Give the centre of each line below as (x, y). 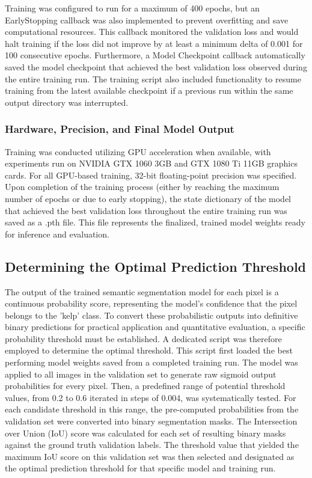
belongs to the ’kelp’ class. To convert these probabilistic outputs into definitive (151, 315)
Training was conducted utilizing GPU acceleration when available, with (138, 151)
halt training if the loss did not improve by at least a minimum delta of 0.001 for (154, 43)
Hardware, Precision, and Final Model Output (120, 129)
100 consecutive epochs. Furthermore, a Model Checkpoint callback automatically (155, 55)
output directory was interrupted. (67, 102)
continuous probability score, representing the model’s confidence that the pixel (151, 303)
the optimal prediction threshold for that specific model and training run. (140, 468)
